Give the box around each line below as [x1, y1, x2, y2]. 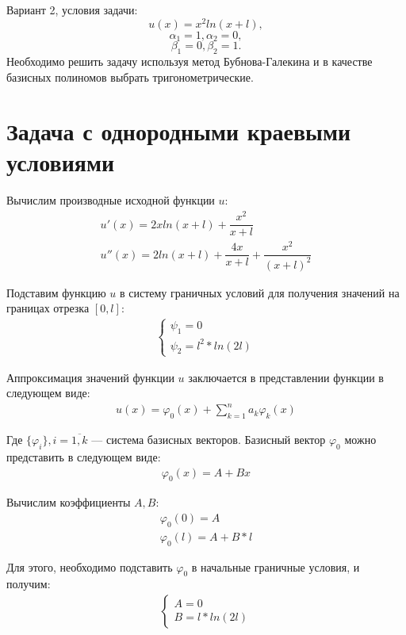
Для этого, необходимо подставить [6, 558, 173, 575]
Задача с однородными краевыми [6, 115, 351, 147]
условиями [6, 146, 115, 178]
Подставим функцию [6, 284, 106, 300]
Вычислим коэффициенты [6, 494, 131, 511]
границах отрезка [6, 300, 90, 316]
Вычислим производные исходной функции [6, 192, 215, 208]
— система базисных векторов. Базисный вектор [91, 431, 326, 448]
